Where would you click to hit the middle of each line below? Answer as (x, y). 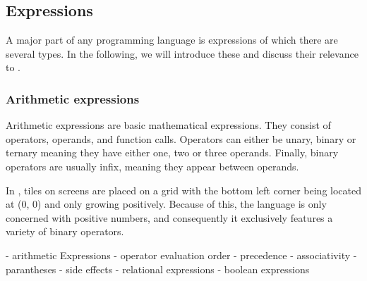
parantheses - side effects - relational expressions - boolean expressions (158, 269)
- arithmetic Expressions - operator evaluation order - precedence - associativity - (181, 255)
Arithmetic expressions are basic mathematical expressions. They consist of (168, 125)
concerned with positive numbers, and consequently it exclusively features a (169, 217)
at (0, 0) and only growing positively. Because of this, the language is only (166, 204)
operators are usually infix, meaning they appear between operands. (152, 166)
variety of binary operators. (65, 231)
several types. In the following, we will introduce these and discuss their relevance (182, 53)
